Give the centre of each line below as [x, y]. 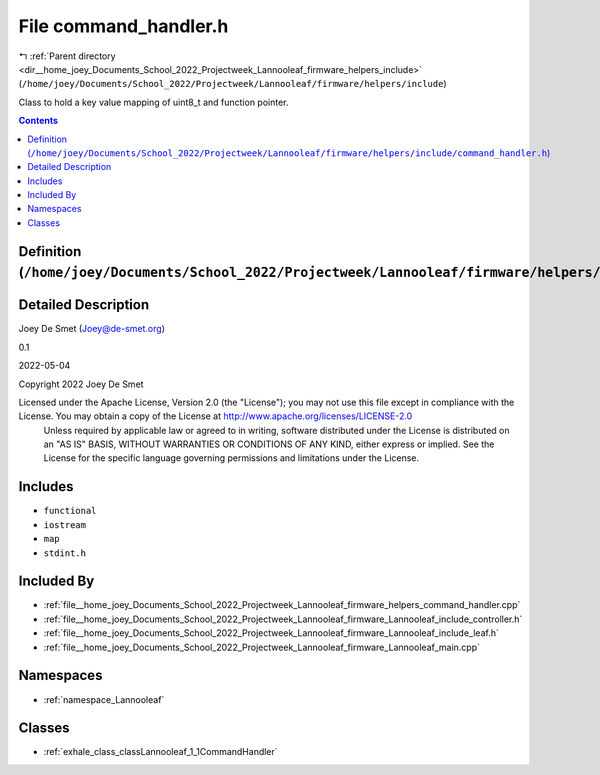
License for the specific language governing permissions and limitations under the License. [231, 458]
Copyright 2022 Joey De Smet [81, 384]
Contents [38, 121]
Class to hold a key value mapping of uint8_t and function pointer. [153, 102]
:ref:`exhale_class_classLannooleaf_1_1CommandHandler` [161, 752]
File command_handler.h [123, 26]
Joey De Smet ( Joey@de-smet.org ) [91, 329]
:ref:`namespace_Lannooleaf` [104, 699]
